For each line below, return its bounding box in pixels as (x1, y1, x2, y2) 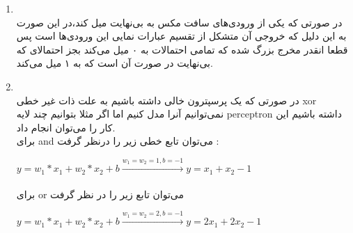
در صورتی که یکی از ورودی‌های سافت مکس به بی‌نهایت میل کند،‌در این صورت (16, 15, 343, 29)
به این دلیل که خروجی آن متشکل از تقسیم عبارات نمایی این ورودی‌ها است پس (16, 29, 347, 43)
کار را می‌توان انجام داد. (16, 120, 116, 134)
